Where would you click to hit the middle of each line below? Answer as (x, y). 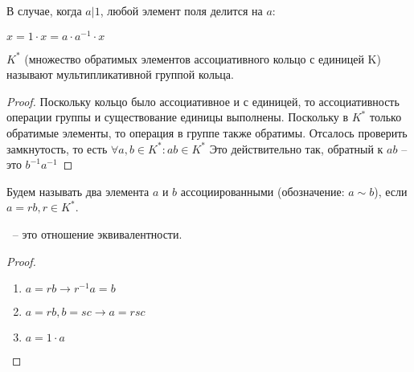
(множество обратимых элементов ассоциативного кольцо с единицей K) (203, 58)
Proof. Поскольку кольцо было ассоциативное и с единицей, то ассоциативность (203, 101)
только (385, 117)
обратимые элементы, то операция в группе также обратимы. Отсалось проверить (207, 133)
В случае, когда (44, 10)
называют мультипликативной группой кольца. (120, 74)
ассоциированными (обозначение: (262, 191)
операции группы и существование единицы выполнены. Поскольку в (178, 117)
